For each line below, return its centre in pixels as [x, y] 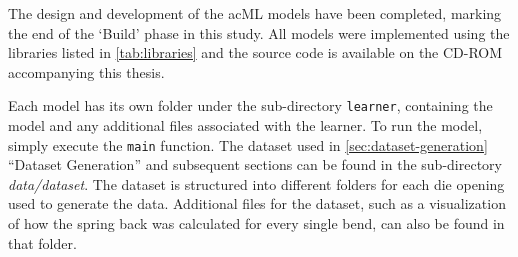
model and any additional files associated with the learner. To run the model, [245, 125]
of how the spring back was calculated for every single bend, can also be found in [256, 223]
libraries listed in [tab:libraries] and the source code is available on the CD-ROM [255, 52]
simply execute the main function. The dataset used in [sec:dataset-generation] [248, 144]
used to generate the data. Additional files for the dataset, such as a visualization [257, 203]
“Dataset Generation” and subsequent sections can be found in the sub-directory [255, 164]
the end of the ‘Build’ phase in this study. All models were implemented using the [259, 32]
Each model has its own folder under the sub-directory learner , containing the [250, 105]
